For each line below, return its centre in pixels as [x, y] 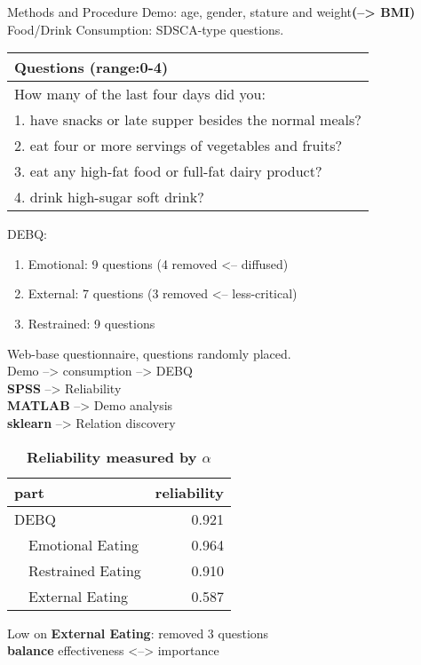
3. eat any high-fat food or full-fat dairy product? [168, 171]
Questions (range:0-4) [91, 67]
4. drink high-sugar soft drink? [109, 197]
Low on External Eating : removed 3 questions [138, 633]
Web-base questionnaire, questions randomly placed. [149, 353]
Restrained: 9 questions [91, 323]
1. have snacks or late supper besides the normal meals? [188, 120]
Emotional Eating [84, 544]
